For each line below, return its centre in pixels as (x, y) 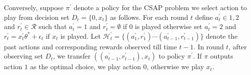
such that (53, 26)
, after (238, 46)
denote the (222, 36)
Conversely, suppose (34, 7)
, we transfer (72, 56)
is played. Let (80, 36)
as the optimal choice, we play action (86, 67)
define (204, 17)
